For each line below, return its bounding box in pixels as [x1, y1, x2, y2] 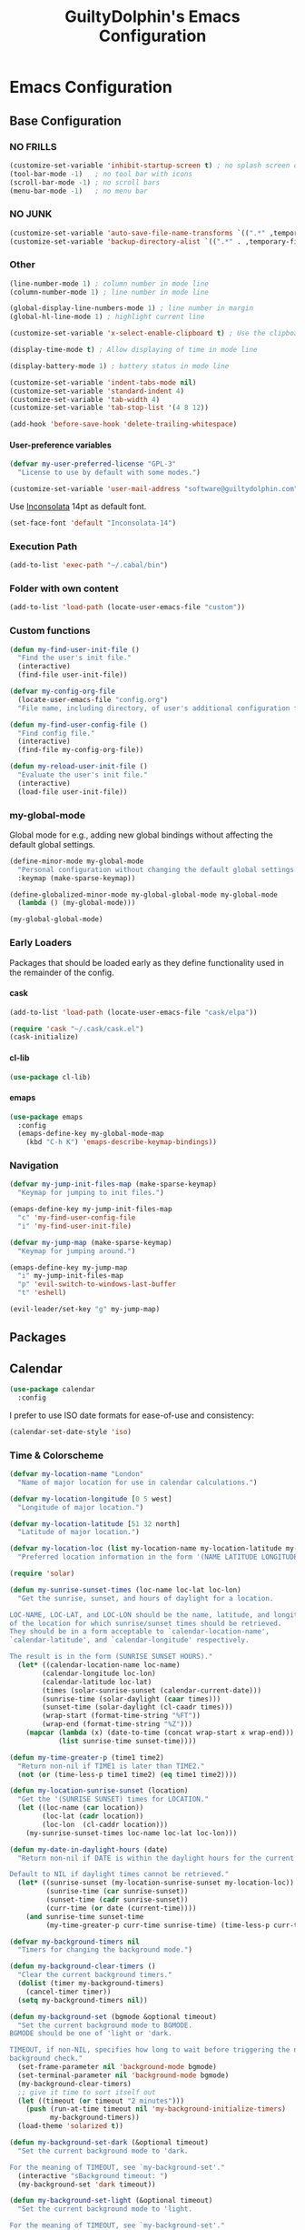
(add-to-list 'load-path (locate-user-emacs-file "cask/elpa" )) [9, 1008, 258, 1017]
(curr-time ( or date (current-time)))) [45, 1904, 197, 1913]
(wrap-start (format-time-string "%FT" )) [42, 1712, 202, 1721]
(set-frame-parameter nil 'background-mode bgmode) [17, 2063, 218, 2072]
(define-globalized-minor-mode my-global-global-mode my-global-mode [9, 889, 279, 899]
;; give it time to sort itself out [17, 2087, 156, 2097]
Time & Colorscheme [9, 1449, 104, 1462]
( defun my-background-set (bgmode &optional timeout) [9, 2012, 218, 2021]
